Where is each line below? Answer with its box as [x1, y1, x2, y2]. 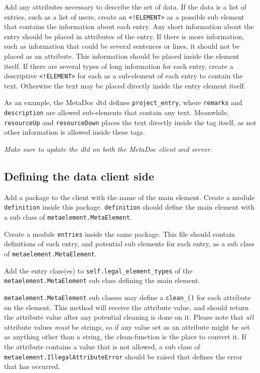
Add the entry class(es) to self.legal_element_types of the [4, 265, 193, 275]
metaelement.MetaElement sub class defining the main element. [4, 275, 200, 286]
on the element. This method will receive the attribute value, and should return [4, 302, 249, 312]
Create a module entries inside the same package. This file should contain [4, 228, 235, 239]
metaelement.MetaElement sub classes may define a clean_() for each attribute [4, 292, 251, 302]
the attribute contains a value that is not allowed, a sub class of [4, 341, 200, 351]
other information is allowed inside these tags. [4, 127, 145, 137]
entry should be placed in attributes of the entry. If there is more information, [4, 31, 244, 41]
